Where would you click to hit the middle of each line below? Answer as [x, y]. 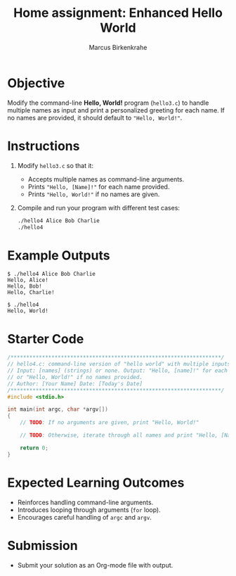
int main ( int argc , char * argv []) [58, 409]
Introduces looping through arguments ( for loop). [89, 510]
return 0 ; [34, 448]
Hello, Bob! [25, 286]
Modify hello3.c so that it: [55, 165]
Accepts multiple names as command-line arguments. [106, 179]
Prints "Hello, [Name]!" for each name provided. [99, 186]
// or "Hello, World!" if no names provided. [75, 377]
